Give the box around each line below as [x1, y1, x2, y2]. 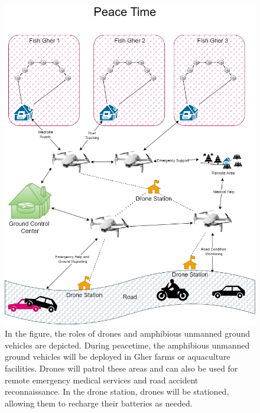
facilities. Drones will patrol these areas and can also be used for [5, 362, 238, 374]
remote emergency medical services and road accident [5, 373, 199, 386]
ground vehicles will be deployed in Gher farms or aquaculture [5, 350, 230, 363]
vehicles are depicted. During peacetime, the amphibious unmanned [5, 338, 250, 351]
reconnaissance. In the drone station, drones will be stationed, [5, 385, 229, 398]
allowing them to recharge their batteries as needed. [5, 396, 193, 409]
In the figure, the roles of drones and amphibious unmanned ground [5, 327, 251, 340]
